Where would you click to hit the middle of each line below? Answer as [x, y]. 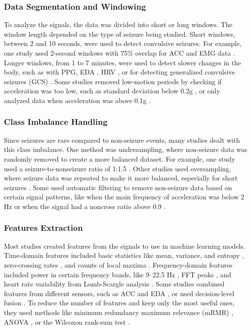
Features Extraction [44, 228]
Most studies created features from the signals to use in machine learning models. [125, 246]
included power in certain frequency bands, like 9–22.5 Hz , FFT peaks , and [118, 274]
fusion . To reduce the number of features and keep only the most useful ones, [119, 303]
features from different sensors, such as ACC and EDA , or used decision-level [119, 293]
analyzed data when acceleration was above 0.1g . [77, 100]
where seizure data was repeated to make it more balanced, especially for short [121, 178]
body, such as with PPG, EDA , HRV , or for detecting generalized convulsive [119, 72]
